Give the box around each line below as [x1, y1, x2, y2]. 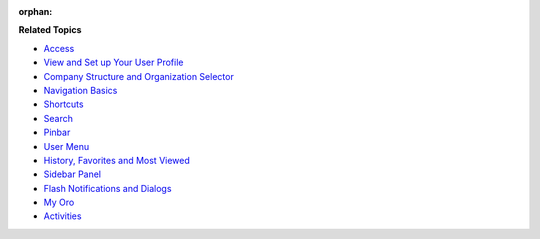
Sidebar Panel [43, 168, 102, 180]
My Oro [43, 196, 75, 209]
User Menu [43, 140, 90, 152]
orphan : [18, 6, 53, 17]
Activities [43, 210, 82, 222]
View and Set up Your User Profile [43, 56, 184, 69]
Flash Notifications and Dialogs [43, 182, 172, 194]
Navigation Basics [43, 84, 118, 96]
